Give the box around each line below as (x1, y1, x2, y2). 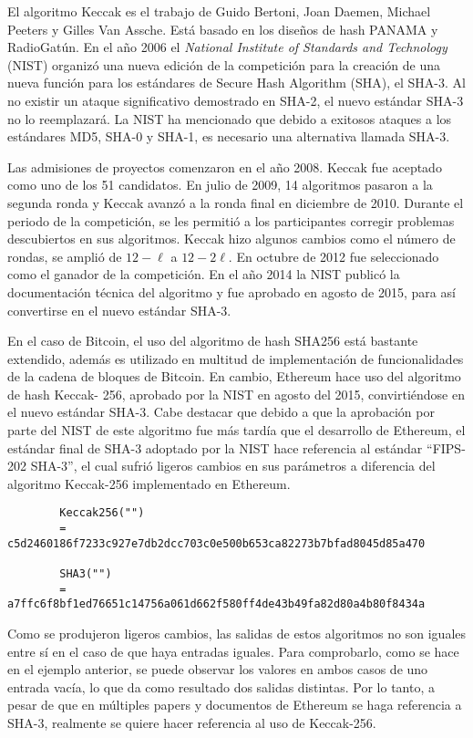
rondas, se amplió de (7, 246, 122, 265)
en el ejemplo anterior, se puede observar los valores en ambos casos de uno (7, 660, 428, 679)
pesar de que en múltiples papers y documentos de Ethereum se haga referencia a (7, 695, 462, 714)
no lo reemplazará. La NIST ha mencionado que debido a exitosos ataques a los (7, 109, 452, 128)
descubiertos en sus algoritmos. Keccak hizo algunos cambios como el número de (7, 229, 456, 248)
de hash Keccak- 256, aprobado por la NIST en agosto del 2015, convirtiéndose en (7, 384, 465, 403)
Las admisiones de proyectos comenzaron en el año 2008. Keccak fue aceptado (7, 157, 442, 176)
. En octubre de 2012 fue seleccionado (228, 246, 439, 265)
